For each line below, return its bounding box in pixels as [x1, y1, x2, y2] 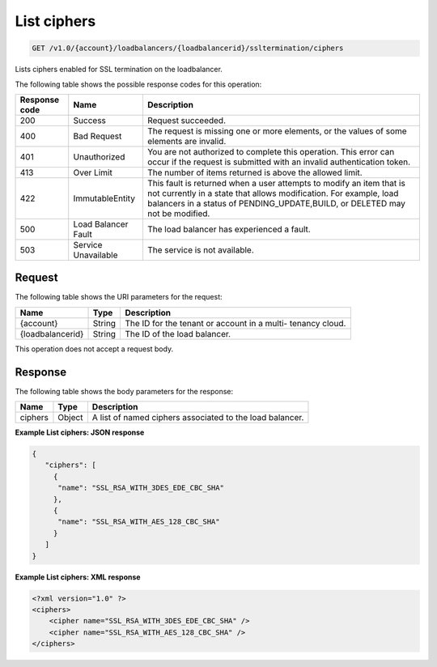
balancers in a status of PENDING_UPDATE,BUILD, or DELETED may [146, 198, 406, 209]
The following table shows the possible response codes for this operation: [15, 79, 262, 89]
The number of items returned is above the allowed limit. [146, 167, 363, 178]
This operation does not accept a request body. [15, 344, 174, 354]
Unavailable [73, 249, 118, 261]
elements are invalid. [146, 135, 227, 147]
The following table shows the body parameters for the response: [15, 386, 234, 396]
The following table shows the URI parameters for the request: [15, 292, 223, 302]
